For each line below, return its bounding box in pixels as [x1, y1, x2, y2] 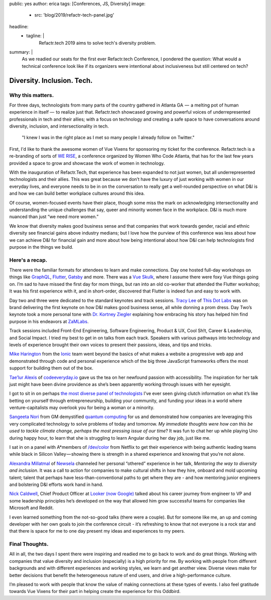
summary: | [9, 49, 33, 55]
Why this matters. [9, 91, 54, 98]
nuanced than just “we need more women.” [9, 214, 99, 220]
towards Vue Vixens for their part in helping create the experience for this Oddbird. [9, 588, 181, 594]
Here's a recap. [9, 256, 48, 263]
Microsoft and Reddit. [9, 505, 54, 511]
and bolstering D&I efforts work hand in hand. [9, 481, 103, 487]
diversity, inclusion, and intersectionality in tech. [9, 123, 109, 129]
